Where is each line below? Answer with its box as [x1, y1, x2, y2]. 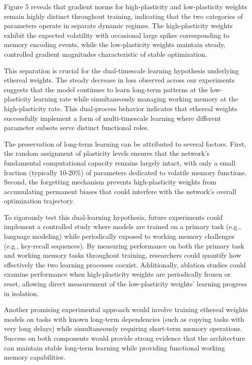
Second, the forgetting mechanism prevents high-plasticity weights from [4, 177, 217, 187]
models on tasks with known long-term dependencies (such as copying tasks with [4, 314, 244, 324]
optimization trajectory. [4, 196, 74, 206]
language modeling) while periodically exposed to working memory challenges [4, 231, 235, 241]
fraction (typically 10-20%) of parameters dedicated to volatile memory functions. [4, 167, 247, 177]
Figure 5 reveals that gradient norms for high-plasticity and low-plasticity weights [4, 1, 247, 11]
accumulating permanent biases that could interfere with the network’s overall [4, 186, 236, 196]
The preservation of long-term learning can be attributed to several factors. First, [4, 138, 246, 149]
